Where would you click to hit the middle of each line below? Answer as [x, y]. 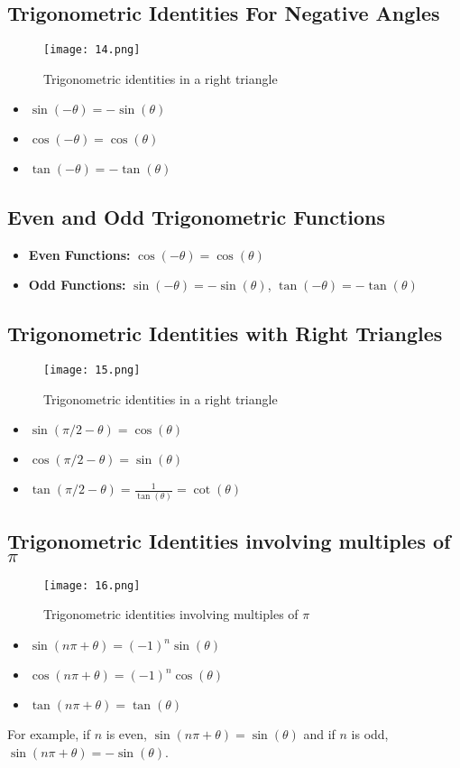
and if [319, 734]
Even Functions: [79, 254]
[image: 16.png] [92, 585]
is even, [126, 734]
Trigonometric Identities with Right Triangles [225, 333]
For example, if [49, 734]
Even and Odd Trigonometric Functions [197, 216]
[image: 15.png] [92, 370]
